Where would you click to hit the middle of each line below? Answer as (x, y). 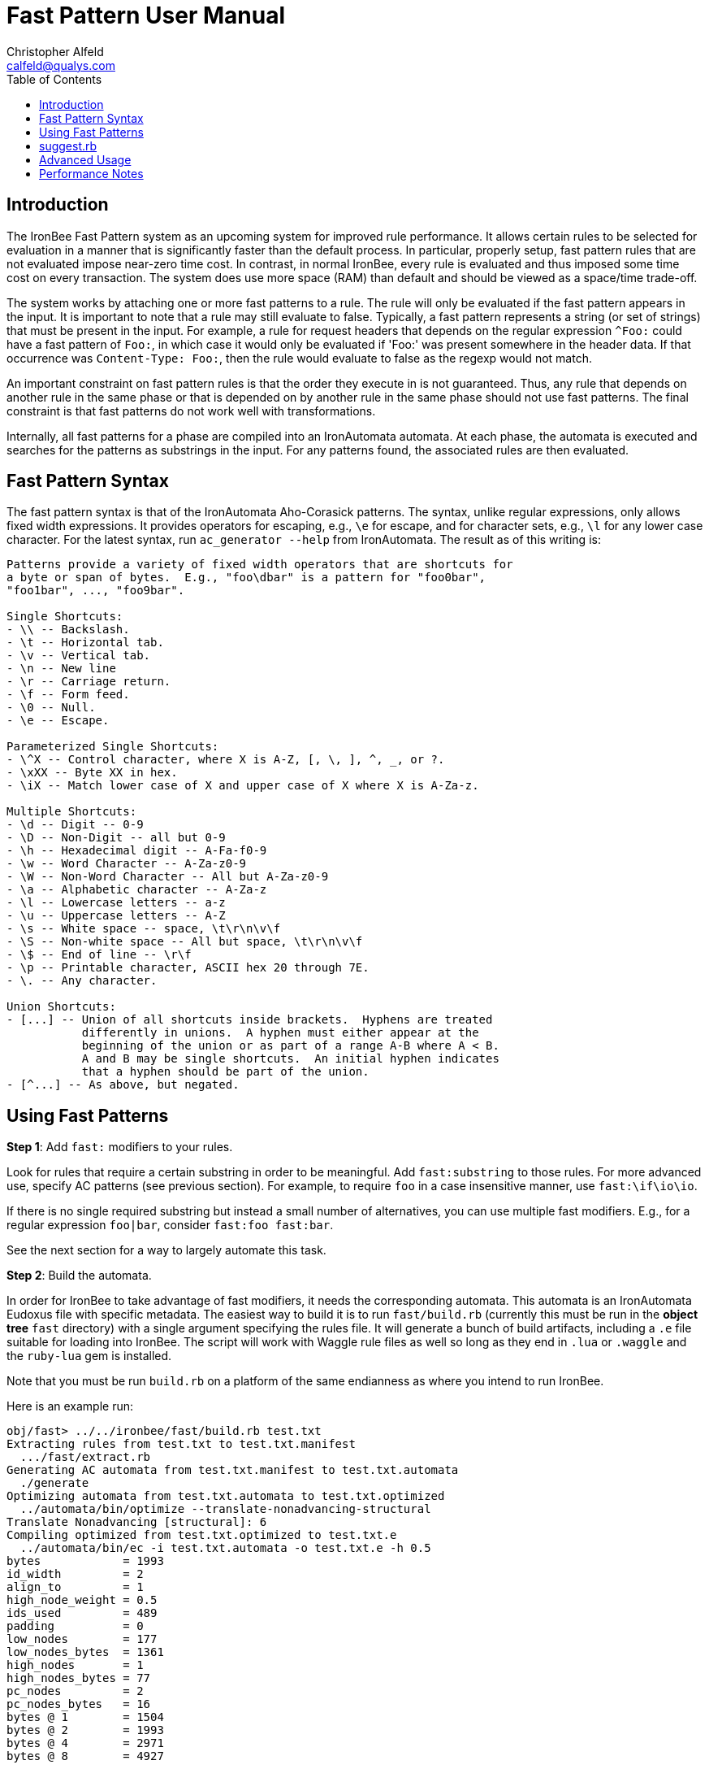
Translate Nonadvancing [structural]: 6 (137, 1522)
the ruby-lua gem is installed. (89, 1356)
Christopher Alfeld (55, 51)
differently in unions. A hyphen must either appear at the (280, 1033)
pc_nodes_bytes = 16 (79, 1704)
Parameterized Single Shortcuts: (113, 747)
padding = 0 (75, 1626)
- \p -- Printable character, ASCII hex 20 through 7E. (188, 968)
